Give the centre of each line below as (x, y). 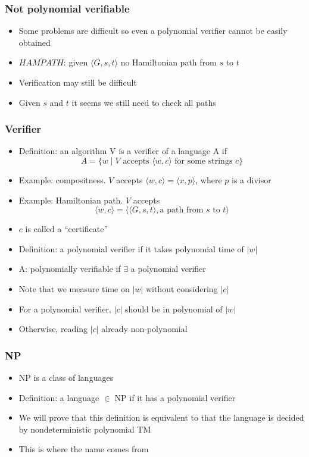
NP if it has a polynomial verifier (175, 397)
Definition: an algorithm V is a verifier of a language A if (123, 151)
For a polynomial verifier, (65, 309)
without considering (182, 288)
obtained (35, 42)
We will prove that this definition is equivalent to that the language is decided (161, 417)
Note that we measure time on (74, 288)
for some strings (204, 161)
